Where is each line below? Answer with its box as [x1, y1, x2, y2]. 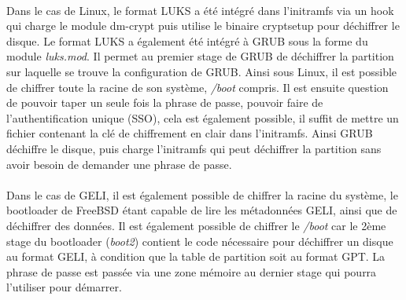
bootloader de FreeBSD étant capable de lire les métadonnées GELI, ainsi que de [6, 202, 397, 218]
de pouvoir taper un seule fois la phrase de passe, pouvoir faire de [6, 94, 323, 111]
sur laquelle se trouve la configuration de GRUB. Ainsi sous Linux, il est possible [6, 63, 397, 79]
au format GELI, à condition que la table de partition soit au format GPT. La [6, 248, 386, 265]
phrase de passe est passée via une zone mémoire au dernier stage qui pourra [6, 263, 377, 280]
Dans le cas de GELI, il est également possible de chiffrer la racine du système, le [6, 186, 398, 203]
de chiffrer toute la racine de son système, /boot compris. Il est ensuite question [6, 79, 389, 95]
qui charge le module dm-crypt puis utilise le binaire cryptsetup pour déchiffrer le [6, 17, 400, 34]
